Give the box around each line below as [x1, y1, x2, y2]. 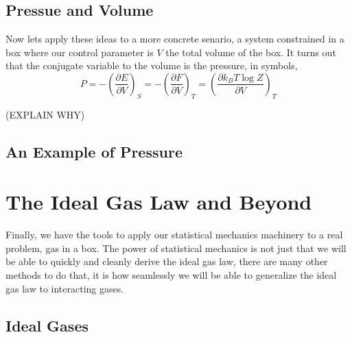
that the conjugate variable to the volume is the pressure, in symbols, [5, 58, 298, 73]
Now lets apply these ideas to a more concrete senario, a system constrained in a [5, 32, 344, 46]
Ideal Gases [5, 314, 89, 336]
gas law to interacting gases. [5, 281, 124, 295]
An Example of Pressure [5, 140, 183, 162]
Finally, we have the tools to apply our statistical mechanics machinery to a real [5, 227, 343, 242]
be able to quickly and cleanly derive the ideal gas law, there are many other [5, 254, 328, 269]
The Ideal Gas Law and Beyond [5, 188, 312, 216]
